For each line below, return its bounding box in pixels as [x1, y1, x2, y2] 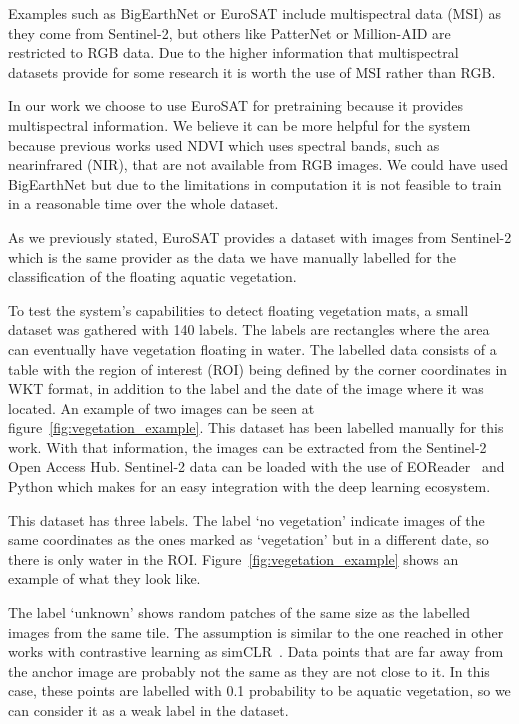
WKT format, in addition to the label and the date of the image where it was [8, 378, 484, 399]
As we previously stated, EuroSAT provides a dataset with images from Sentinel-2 [8, 226, 512, 247]
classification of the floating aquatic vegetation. [8, 266, 297, 287]
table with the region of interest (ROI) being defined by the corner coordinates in [8, 358, 508, 379]
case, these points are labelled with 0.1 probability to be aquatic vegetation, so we [8, 680, 511, 701]
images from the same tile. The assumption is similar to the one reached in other [8, 621, 504, 642]
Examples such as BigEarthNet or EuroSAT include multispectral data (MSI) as [8, 3, 501, 23]
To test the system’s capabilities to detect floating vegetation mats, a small [8, 299, 469, 320]
